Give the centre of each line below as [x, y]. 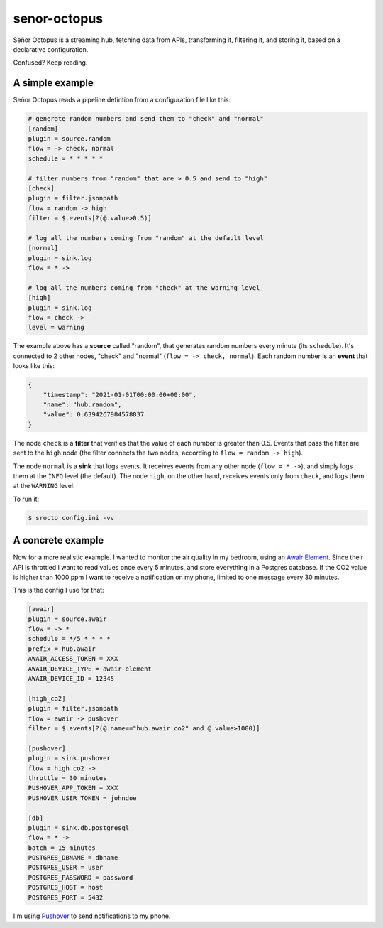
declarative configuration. [51, 49]
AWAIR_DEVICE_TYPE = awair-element [90, 669]
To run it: [26, 499]
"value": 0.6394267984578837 [94, 415]
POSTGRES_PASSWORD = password [81, 877]
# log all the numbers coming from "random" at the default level [146, 238]
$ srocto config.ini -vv [71, 518]
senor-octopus [58, 18]
